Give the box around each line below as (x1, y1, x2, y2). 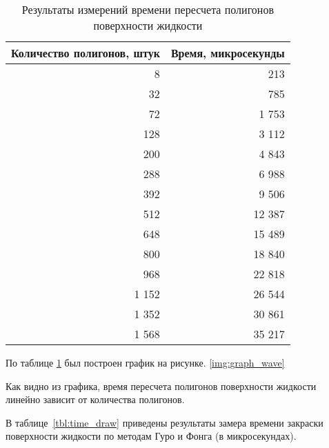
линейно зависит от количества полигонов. (6, 392, 185, 407)
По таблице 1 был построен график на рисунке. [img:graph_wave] (6, 356, 285, 369)
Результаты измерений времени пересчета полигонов (21, 1, 274, 17)
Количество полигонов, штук (11, 45, 160, 61)
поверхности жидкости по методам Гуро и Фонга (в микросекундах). (6, 429, 297, 443)
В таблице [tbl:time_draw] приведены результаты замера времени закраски (6, 415, 323, 429)
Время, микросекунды (170, 45, 285, 61)
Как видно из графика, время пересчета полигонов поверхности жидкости (6, 378, 317, 393)
